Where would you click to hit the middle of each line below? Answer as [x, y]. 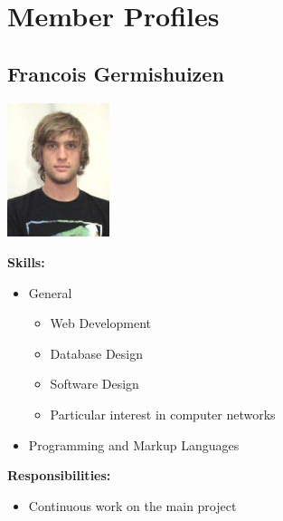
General [50, 292]
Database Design [97, 353]
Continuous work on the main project [132, 505]
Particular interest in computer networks [163, 415]
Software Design [94, 384]
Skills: [26, 262]
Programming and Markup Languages [134, 444]
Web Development [101, 323]
